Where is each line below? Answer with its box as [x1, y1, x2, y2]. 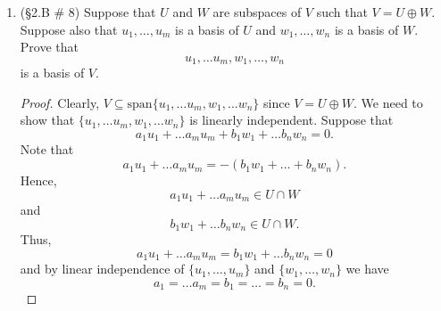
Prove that [20, 37, 79, 56]
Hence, [20, 171, 57, 190]
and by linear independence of [20, 259, 185, 278]
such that [316, 3, 368, 20]
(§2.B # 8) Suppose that [20, 3, 156, 20]
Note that [20, 140, 74, 159]
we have [345, 259, 389, 278]
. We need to [354, 93, 423, 111]
